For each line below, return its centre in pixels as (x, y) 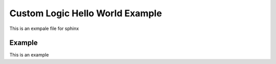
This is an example (29, 55)
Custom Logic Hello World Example (86, 13)
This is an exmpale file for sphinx (44, 28)
